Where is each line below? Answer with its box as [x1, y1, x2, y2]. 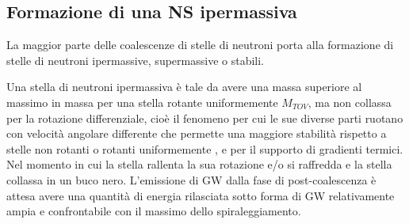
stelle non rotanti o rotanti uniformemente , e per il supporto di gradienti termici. [6, 140, 403, 157]
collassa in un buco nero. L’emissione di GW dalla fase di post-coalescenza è [6, 171, 377, 188]
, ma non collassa [308, 93, 392, 110]
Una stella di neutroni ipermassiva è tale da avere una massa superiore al [6, 78, 362, 95]
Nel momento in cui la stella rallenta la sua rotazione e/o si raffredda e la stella [6, 156, 392, 173]
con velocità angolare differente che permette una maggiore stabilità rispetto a [6, 125, 387, 142]
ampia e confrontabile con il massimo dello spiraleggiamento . [6, 203, 301, 219]
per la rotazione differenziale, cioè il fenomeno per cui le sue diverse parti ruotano [6, 109, 403, 126]
